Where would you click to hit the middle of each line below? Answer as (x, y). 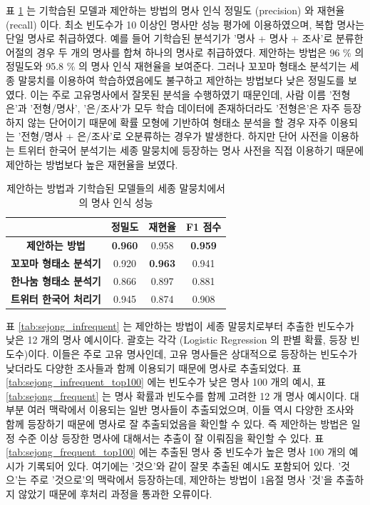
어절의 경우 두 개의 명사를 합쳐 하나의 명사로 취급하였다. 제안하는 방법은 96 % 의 (185, 52)
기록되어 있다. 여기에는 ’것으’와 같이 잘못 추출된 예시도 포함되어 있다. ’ (184, 465)
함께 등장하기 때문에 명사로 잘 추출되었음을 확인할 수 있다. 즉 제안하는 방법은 (177, 423)
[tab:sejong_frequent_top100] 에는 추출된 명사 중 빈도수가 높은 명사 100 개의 (176, 452)
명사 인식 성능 (122, 202)
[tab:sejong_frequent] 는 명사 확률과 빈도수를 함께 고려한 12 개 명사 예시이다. (176, 395)
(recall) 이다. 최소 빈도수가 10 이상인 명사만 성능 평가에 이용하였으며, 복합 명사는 (185, 24)
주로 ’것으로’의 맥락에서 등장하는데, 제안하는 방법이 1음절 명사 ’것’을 (181, 480)
